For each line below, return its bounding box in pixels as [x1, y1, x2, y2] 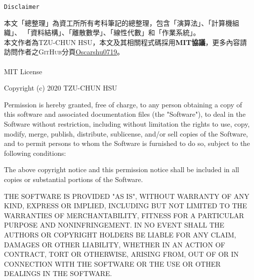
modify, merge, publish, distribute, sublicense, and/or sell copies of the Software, [4, 128, 248, 139]
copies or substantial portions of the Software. [4, 174, 143, 184]
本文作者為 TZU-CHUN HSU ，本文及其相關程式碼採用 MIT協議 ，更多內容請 [4, 37, 247, 47]
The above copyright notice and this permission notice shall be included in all [4, 164, 240, 175]
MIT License [4, 66, 42, 76]
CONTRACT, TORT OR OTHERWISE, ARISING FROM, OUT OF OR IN [4, 249, 239, 259]
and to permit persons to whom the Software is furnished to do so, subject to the [4, 138, 250, 148]
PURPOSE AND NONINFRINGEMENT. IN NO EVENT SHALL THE [4, 220, 224, 230]
